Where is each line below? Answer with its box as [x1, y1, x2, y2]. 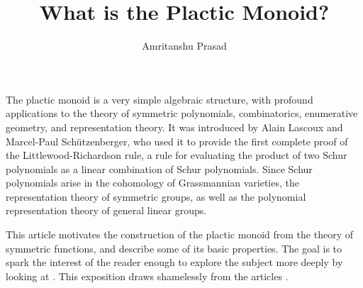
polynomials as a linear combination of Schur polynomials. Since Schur [6, 161, 313, 176]
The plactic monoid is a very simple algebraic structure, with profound [6, 92, 313, 106]
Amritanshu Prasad [142, 38, 227, 53]
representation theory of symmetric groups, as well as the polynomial [6, 189, 306, 204]
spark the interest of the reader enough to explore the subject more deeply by [6, 255, 343, 270]
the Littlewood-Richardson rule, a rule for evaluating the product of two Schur [6, 148, 347, 162]
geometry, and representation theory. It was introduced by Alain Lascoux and [6, 119, 343, 134]
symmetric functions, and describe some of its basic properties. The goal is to [6, 240, 342, 255]
